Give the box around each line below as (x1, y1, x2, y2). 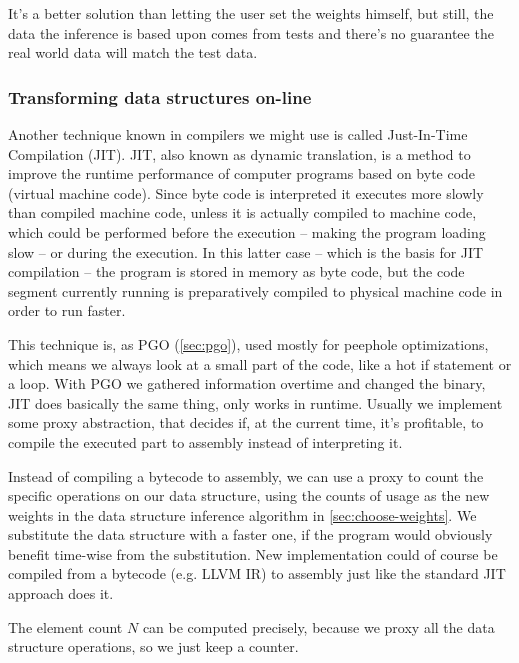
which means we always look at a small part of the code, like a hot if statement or (8, 353, 512, 374)
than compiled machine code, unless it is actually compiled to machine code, (8, 202, 477, 223)
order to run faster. (8, 300, 126, 321)
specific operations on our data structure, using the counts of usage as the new (8, 485, 490, 506)
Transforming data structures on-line (8, 84, 312, 109)
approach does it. (8, 583, 114, 604)
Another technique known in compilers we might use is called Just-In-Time (8, 124, 468, 144)
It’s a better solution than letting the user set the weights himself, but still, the (8, 3, 494, 23)
